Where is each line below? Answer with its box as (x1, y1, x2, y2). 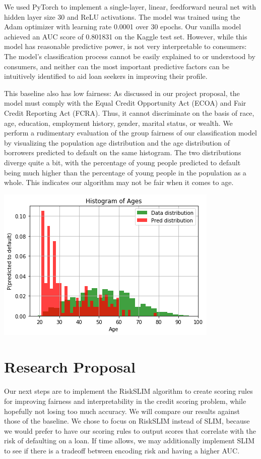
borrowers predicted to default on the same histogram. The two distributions (4, 147, 241, 158)
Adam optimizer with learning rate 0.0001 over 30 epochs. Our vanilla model (4, 21, 241, 32)
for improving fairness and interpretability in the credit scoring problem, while (4, 396, 246, 406)
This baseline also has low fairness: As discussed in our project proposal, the (4, 87, 240, 98)
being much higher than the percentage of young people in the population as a (4, 167, 246, 177)
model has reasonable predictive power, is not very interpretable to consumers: (4, 41, 247, 52)
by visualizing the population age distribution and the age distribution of (4, 137, 230, 148)
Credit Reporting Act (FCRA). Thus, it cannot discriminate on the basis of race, (4, 107, 254, 118)
